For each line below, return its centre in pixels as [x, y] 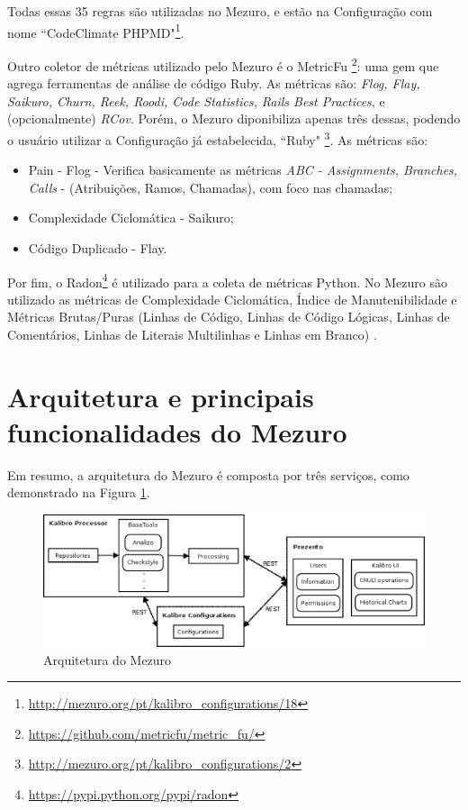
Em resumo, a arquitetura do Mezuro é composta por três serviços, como [208, 474]
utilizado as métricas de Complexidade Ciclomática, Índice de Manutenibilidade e [232, 299]
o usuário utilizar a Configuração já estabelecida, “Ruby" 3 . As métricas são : [218, 138]
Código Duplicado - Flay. [98, 247]
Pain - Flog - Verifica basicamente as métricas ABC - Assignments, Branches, [243, 170]
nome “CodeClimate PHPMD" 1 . [96, 31]
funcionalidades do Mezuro [177, 431]
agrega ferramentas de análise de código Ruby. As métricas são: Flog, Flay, [214, 83]
